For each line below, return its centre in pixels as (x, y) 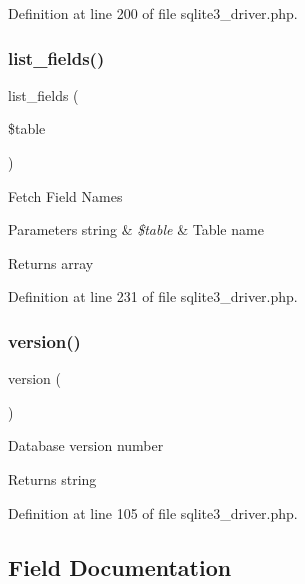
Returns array (51, 262)
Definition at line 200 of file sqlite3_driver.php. (153, 13)
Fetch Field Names (65, 195)
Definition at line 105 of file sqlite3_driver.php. (153, 512)
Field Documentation (120, 566)
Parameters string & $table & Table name (136, 229)
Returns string (52, 478)
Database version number (86, 445)
